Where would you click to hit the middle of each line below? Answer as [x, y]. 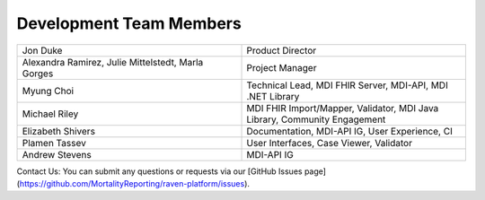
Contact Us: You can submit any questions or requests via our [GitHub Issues [159, 171]
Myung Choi [48, 91]
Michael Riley [50, 114]
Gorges [38, 74]
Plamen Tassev [54, 143]
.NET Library [273, 96]
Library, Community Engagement [316, 119]
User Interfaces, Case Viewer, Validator [330, 143]
